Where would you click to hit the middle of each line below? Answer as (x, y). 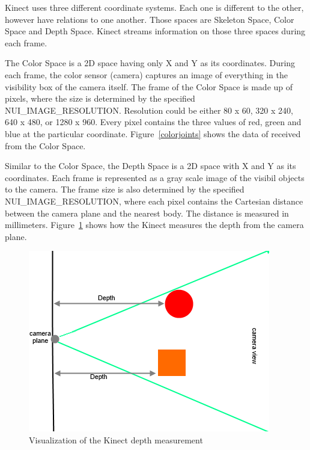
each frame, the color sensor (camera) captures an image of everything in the (146, 74)
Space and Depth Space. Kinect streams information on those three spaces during (155, 31)
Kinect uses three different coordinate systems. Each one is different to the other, (154, 7)
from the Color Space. (45, 145)
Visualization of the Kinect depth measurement (116, 439)
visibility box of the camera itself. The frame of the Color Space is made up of (149, 86)
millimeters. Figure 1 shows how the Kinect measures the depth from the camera (154, 225)
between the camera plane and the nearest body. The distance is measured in (147, 213)
